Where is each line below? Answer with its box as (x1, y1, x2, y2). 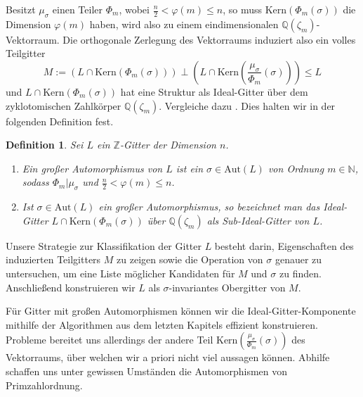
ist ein (176, 160, 204, 175)
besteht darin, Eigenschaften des (214, 238, 354, 253)
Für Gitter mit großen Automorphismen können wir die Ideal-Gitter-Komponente (6, 303, 356, 318)
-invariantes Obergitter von (169, 279, 286, 294)
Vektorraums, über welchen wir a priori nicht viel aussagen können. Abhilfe (6, 350, 330, 365)
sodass (22, 175, 49, 189)
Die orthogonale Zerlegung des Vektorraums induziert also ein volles (62, 32, 356, 46)
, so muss (223, 2, 262, 16)
